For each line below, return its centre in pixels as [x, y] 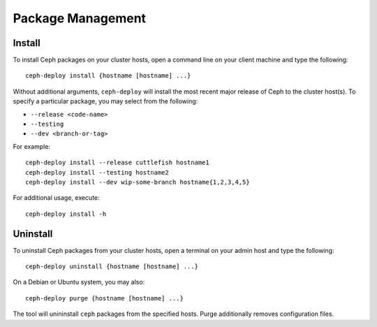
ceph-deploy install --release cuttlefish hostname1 [117, 163]
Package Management [80, 18]
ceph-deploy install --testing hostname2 [97, 172]
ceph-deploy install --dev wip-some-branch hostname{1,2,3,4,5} [138, 182]
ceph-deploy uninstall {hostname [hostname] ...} [112, 267]
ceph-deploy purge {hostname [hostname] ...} [105, 298]
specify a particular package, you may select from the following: [105, 101]
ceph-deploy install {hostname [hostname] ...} [108, 76]
